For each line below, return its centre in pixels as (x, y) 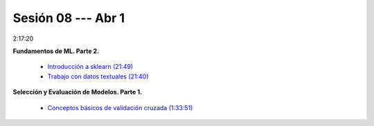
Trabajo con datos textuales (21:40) (98, 76)
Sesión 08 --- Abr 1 (69, 18)
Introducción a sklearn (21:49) (90, 67)
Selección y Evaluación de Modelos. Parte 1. (77, 92)
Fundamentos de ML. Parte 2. (56, 51)
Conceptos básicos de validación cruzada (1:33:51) (120, 107)
